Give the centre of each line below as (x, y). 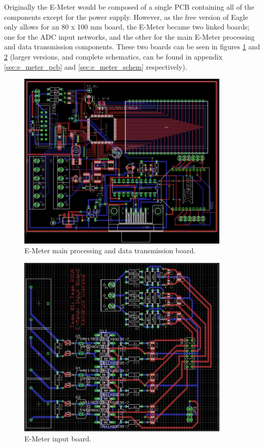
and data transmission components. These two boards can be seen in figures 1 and (132, 47)
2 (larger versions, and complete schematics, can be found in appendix (113, 56)
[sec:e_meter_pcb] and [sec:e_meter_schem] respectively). (96, 66)
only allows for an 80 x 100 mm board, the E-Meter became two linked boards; (127, 27)
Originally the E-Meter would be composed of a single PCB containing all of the (129, 7)
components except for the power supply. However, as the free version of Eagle (126, 17)
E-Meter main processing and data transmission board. (110, 250)
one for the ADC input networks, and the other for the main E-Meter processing (129, 36)
